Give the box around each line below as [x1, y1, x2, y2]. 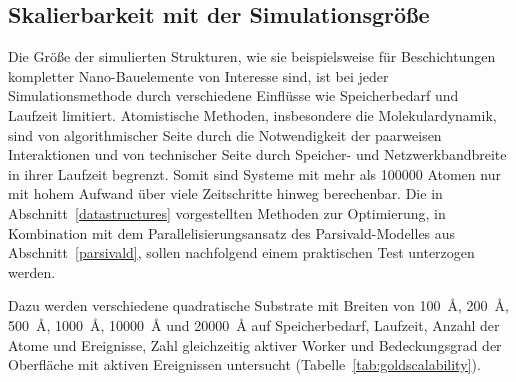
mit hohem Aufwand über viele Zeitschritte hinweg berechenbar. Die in [8, 183, 443, 204]
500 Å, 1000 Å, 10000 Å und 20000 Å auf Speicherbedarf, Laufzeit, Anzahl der [8, 314, 500, 335]
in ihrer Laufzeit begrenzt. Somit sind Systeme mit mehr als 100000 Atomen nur [8, 163, 501, 184]
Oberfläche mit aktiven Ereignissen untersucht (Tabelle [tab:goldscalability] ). [8, 354, 481, 375]
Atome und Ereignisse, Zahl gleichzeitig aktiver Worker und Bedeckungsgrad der [8, 334, 502, 355]
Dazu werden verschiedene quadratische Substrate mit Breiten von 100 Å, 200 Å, [8, 295, 509, 316]
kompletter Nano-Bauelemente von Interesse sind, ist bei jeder [8, 65, 389, 86]
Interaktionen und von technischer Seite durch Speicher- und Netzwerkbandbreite [8, 144, 507, 165]
